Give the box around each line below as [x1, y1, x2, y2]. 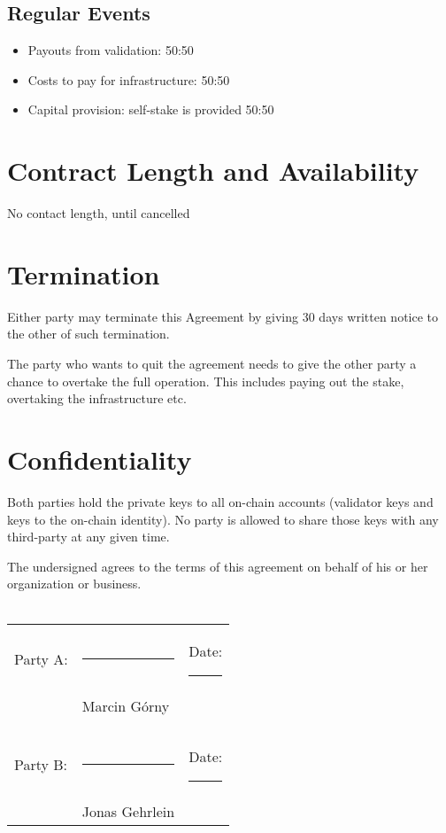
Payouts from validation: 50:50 [27, 41, 194, 59]
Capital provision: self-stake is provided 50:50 [27, 100, 274, 119]
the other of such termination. [7, 324, 170, 343]
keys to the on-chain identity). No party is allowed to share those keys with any [7, 510, 439, 528]
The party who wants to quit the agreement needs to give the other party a [7, 354, 417, 373]
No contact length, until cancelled [7, 204, 190, 222]
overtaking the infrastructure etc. [7, 389, 187, 408]
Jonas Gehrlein [81, 801, 175, 822]
